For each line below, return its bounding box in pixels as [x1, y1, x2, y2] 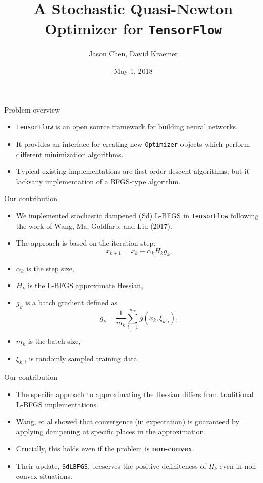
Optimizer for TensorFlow [45, 18, 222, 39]
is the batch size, [28, 336, 81, 346]
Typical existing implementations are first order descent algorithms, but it [16, 166, 250, 177]
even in [219, 460, 242, 471]
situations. [39, 470, 72, 481]
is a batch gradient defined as [25, 297, 117, 308]
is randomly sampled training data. [29, 353, 139, 363]
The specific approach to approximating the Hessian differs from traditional [16, 389, 254, 400]
